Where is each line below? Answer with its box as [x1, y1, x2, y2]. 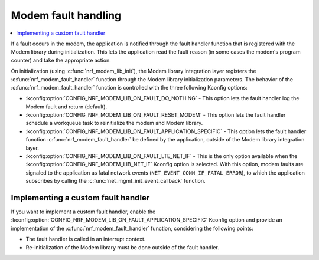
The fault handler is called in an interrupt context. [25, 236, 146, 243]
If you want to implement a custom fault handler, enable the [11, 208, 156, 215]
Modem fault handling [11, 9, 122, 22]
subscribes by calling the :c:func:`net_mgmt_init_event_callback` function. [25, 177, 206, 185]
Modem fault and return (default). [25, 103, 108, 110]
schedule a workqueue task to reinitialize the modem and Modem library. [25, 120, 203, 127]
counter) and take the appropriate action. [11, 57, 112, 64]
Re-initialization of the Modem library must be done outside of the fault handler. [25, 243, 220, 251]
